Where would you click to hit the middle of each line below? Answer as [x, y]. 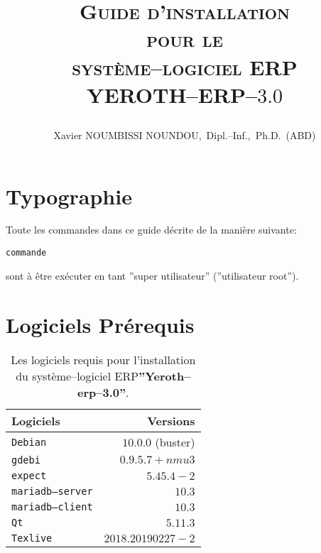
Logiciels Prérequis [100, 324]
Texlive [32, 538]
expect [29, 476]
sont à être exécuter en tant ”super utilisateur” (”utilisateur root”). [152, 275]
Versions [171, 421]
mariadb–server [52, 492]
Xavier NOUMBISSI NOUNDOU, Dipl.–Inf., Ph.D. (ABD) [185, 135]
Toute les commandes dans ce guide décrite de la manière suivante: [151, 230]
